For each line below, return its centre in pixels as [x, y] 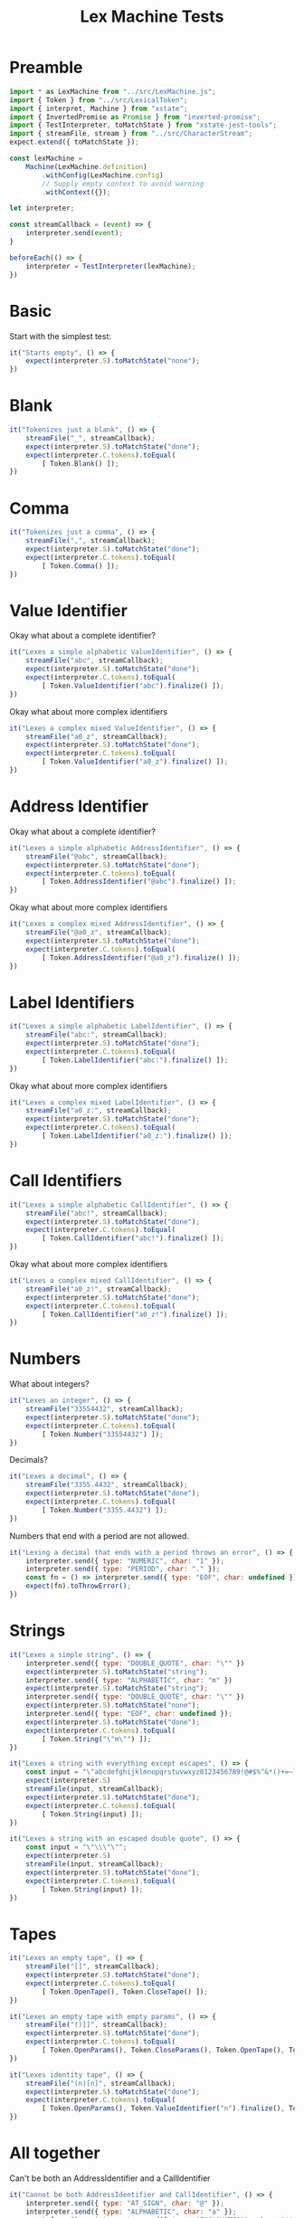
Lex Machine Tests [152, 17]
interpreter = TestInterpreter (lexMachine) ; [111, 266]
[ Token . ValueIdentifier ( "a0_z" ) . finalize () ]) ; [135, 762]
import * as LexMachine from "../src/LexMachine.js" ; [113, 91]
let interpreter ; [42, 209]
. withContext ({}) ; [76, 192]
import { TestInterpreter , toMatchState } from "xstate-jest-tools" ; [143, 125]
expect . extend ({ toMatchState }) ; [75, 142]
